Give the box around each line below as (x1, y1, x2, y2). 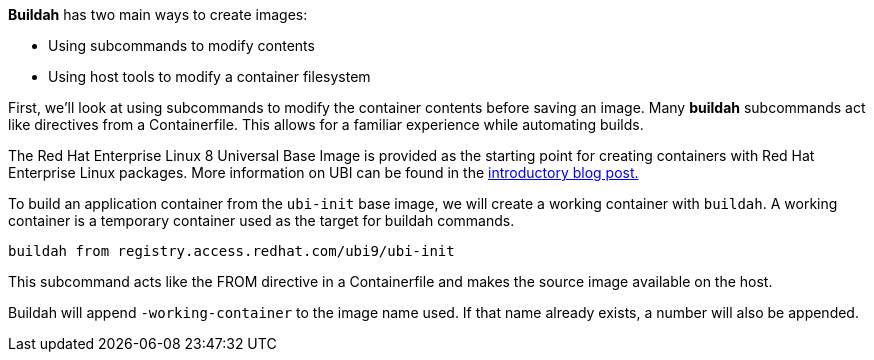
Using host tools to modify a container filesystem (48, 68, 371, 85)
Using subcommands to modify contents (48, 37, 315, 54)
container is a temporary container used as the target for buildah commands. (8, 212, 515, 229)
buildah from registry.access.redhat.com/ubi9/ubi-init (8, 243, 455, 259)
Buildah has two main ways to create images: (8, 6, 308, 23)
